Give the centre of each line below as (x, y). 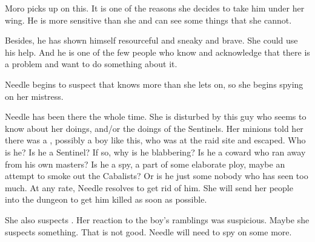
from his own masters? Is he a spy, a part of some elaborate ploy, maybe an (145, 164)
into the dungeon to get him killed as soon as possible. (106, 199)
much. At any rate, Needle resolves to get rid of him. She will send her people (149, 187)
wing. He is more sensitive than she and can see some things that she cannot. (148, 20)
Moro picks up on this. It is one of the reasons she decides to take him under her (155, 8)
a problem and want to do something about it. (91, 64)
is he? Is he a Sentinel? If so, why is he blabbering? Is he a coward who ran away (155, 152)
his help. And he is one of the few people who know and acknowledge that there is (157, 52)
